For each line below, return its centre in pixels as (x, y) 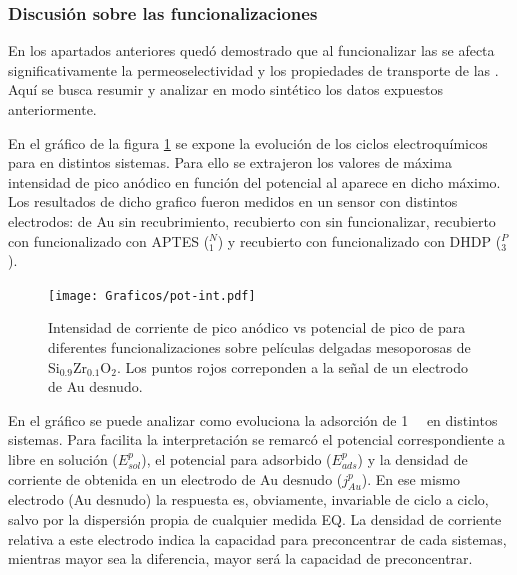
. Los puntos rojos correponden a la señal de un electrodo (292, 366)
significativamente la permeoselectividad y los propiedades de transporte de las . (253, 69)
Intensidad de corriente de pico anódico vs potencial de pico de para (257, 327)
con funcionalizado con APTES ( (109, 240)
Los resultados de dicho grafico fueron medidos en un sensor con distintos (233, 201)
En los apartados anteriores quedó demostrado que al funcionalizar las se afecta (251, 50)
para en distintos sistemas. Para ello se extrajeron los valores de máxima (230, 162)
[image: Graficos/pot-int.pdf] (152, 295)
